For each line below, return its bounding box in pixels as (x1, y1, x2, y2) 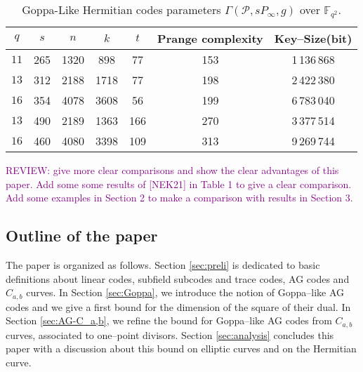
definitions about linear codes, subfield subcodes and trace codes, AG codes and (6, 271, 350, 286)
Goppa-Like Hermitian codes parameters (22, 1, 221, 18)
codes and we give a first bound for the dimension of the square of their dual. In (6, 299, 351, 314)
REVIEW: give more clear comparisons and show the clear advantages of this (6, 162, 339, 177)
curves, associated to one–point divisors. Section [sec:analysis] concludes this (6, 327, 334, 342)
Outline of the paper (6, 225, 158, 246)
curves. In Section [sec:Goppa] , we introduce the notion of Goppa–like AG (26, 285, 345, 300)
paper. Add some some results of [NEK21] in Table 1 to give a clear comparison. (6, 176, 352, 191)
